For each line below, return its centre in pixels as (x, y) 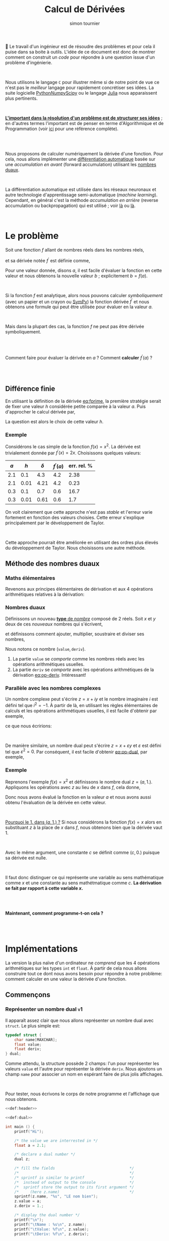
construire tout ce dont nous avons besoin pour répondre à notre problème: (84, 974)
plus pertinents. (21, 98)
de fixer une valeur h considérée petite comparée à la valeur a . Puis (76, 406)
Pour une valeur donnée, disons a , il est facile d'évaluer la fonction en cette (84, 270)
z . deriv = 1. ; (29, 1206)
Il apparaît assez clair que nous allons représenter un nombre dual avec (79, 1020)
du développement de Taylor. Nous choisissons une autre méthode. (75, 548)
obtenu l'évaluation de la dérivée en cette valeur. (56, 803)
